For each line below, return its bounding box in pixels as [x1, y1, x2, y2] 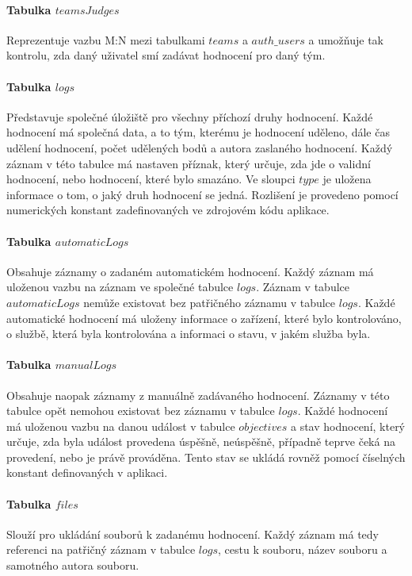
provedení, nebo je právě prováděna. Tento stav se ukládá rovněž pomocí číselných [6, 448, 406, 465]
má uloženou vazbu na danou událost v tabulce [6, 417, 235, 434]
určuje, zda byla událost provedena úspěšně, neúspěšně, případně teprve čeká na [6, 433, 395, 450]
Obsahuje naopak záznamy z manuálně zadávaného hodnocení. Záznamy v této [6, 386, 390, 403]
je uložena [322, 171, 372, 187]
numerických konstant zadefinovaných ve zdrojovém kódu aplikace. [6, 202, 330, 218]
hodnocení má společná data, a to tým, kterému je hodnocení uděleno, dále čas [6, 124, 390, 140]
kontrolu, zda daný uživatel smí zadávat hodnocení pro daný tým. [6, 47, 326, 63]
